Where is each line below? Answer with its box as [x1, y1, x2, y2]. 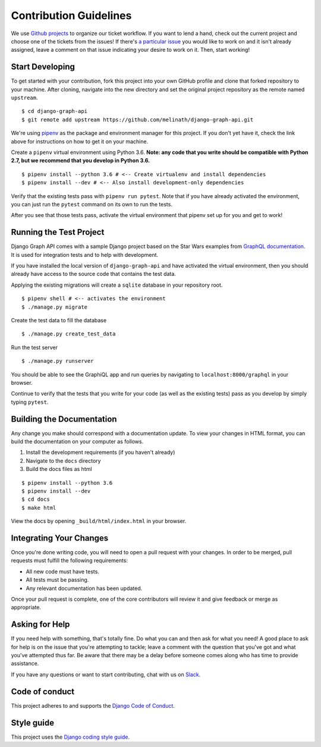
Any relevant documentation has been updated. [26, 585, 143, 592]
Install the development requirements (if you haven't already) [26, 449, 175, 456]
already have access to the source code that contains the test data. [11, 271, 177, 278]
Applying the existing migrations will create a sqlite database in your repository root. [11, 281, 223, 288]
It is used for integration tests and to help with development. [11, 251, 159, 258]
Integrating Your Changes [11, 533, 109, 543]
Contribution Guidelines [11, 9, 132, 22]
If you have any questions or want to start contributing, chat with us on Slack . [11, 671, 201, 678]
